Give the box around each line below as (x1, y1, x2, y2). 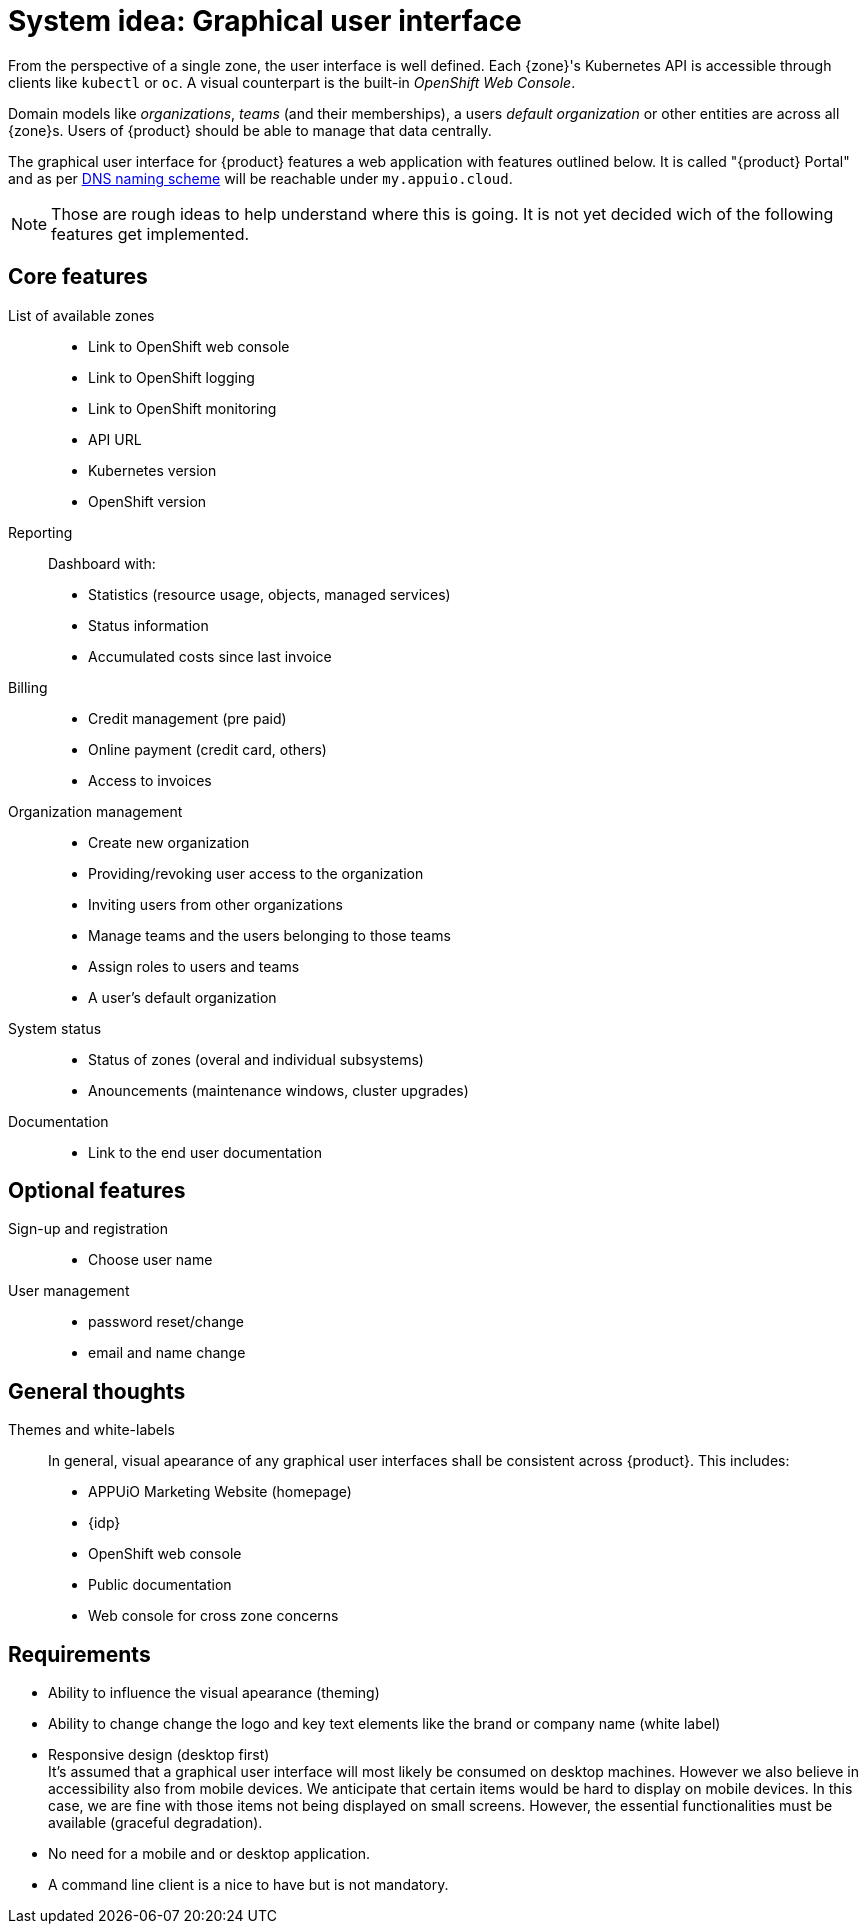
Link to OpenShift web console (88, 337, 290, 355)
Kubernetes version (88, 461, 217, 479)
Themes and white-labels (8, 1421, 175, 1439)
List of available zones (8, 306, 155, 324)
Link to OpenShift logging (88, 368, 255, 386)
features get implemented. (51, 223, 250, 244)
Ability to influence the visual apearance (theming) (48, 1684, 380, 1702)
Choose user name (88, 1251, 213, 1269)
